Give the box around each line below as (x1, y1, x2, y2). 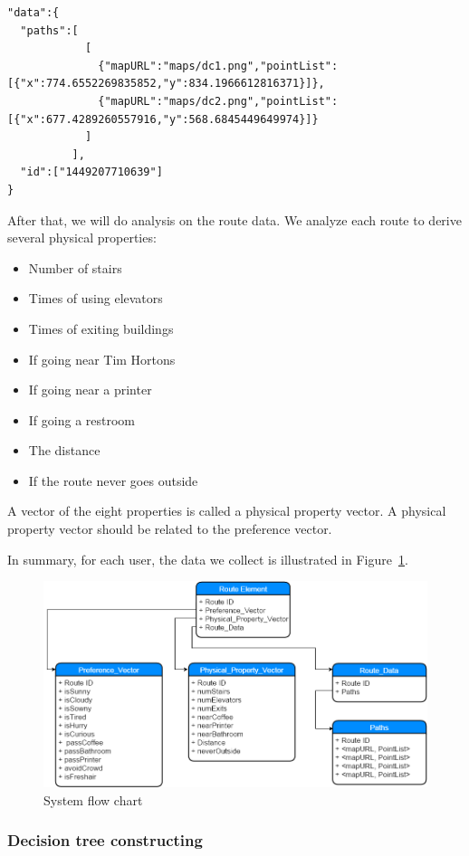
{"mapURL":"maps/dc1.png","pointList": (98, 59, 339, 72)
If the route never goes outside (28, 471, 198, 490)
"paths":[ (20, 24, 79, 37)
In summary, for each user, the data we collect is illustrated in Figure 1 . (7, 549, 408, 568)
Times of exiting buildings (28, 319, 174, 338)
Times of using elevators (28, 289, 163, 308)
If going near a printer (28, 380, 152, 399)
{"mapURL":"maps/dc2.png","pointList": (98, 94, 339, 108)
